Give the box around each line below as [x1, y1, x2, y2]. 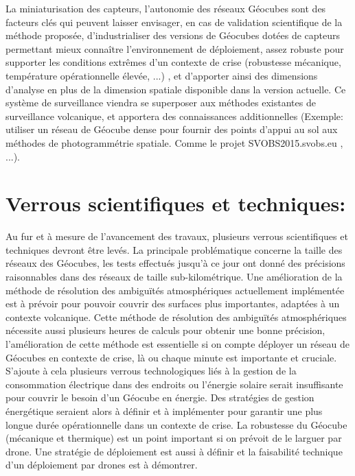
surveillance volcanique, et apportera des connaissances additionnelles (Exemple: [5, 108, 343, 123]
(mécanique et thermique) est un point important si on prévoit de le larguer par [5, 431, 342, 445]
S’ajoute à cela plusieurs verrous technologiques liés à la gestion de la [5, 364, 297, 378]
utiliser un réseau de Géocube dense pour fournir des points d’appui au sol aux [5, 122, 338, 136]
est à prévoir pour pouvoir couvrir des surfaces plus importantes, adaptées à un [5, 296, 340, 311]
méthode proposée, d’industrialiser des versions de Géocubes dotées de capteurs [5, 28, 341, 43]
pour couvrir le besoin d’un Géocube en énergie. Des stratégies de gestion [5, 390, 314, 405]
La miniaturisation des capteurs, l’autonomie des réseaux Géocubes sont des [5, 1, 326, 15]
